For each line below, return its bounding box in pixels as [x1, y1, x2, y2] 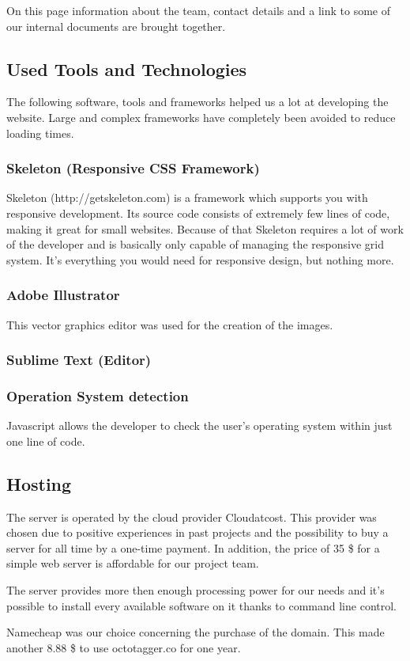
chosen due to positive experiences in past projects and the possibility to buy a [6, 524, 389, 541]
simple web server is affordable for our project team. [6, 555, 259, 572]
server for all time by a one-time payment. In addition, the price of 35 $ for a [6, 539, 380, 556]
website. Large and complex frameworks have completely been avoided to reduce [6, 108, 396, 125]
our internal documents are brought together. [6, 17, 226, 34]
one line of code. [6, 432, 85, 449]
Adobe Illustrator [6, 285, 120, 305]
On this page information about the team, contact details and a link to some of [6, 2, 390, 18]
